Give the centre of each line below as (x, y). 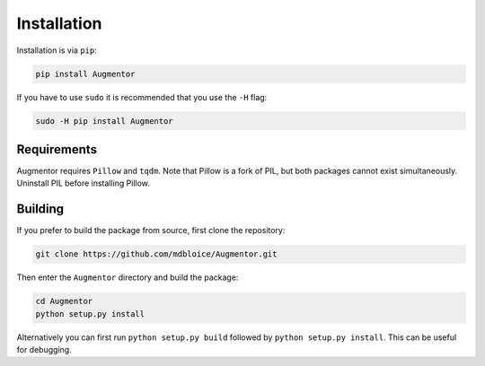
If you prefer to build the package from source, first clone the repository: (151, 231)
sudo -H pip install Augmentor (105, 121)
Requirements (57, 149)
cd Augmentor (64, 301)
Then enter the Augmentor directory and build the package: (128, 277)
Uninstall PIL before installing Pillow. (83, 183)
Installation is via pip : (57, 50)
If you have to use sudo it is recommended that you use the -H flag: (142, 97)
